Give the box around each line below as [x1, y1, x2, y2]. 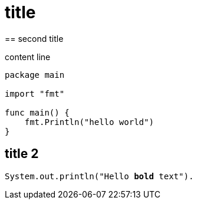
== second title [5, 33, 64, 44]
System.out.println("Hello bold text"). [5, 171, 194, 181]
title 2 [5, 146, 39, 162]
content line [5, 51, 51, 62]
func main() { [5, 107, 70, 117]
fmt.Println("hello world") [24, 117, 154, 127]
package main [5, 70, 65, 80]
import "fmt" [5, 88, 65, 98]
